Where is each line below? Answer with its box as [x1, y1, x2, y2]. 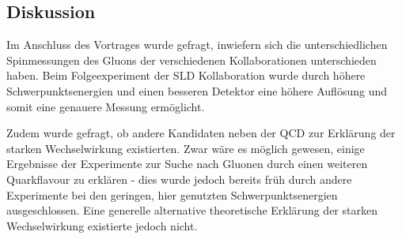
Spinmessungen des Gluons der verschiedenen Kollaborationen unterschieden [6, 51, 377, 68]
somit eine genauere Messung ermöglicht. [6, 98, 205, 114]
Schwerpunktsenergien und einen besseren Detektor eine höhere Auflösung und [6, 82, 387, 99]
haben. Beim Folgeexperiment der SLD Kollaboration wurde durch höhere [6, 67, 366, 84]
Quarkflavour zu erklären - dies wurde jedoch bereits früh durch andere [6, 170, 352, 187]
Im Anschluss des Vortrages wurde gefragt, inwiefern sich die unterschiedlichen [6, 36, 388, 53]
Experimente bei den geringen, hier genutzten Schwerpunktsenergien [6, 186, 338, 203]
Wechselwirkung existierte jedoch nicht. [6, 217, 198, 233]
